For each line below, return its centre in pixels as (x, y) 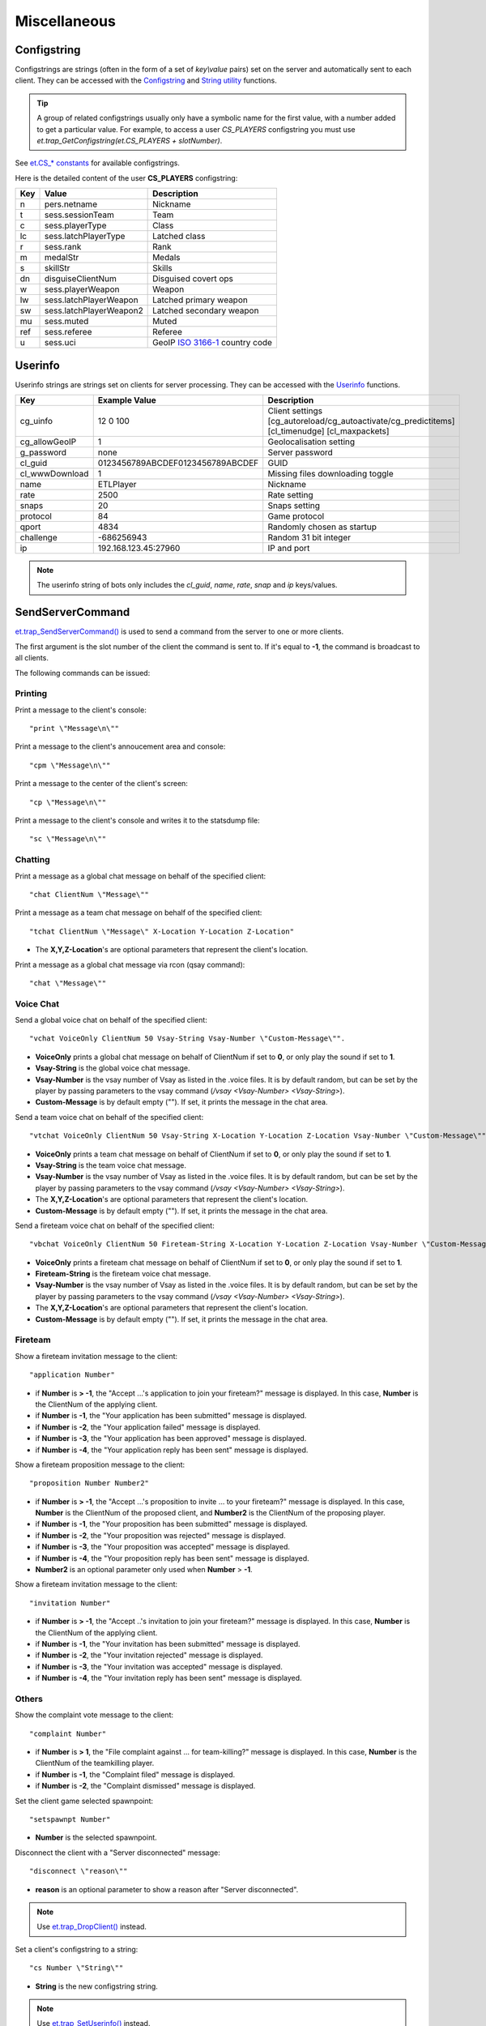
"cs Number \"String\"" (77, 1968)
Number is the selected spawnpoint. (96, 1838)
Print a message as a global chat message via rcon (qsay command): (130, 964)
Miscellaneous (66, 21)
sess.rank (63, 247)
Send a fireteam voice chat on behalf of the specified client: (115, 1225)
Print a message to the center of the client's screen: (101, 784)
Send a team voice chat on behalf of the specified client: (109, 1117)
